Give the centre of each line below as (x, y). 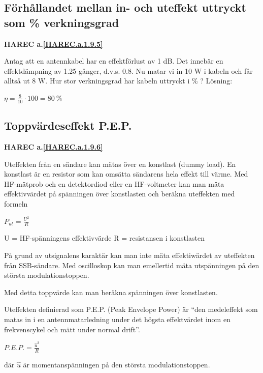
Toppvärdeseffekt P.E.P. (68, 125)
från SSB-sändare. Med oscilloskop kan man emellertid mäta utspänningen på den (132, 265)
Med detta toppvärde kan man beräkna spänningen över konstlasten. (111, 292)
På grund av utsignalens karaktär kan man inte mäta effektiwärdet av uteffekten (129, 255)
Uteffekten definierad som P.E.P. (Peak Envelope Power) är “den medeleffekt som (131, 309)
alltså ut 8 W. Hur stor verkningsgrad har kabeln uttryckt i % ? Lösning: (118, 81)
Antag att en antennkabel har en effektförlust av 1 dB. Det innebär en (114, 61)
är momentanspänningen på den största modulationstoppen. (117, 364)
